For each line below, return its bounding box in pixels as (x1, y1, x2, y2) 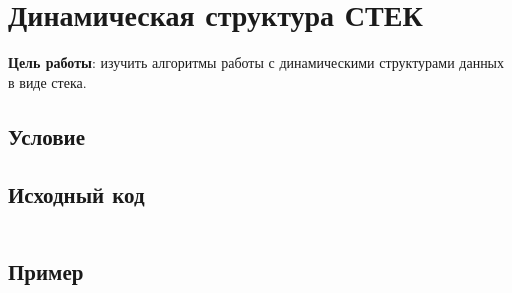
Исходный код (8, 179, 145, 210)
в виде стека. (8, 71, 87, 92)
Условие (8, 120, 85, 151)
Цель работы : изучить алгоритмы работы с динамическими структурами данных (8, 52, 505, 73)
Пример (8, 255, 84, 286)
